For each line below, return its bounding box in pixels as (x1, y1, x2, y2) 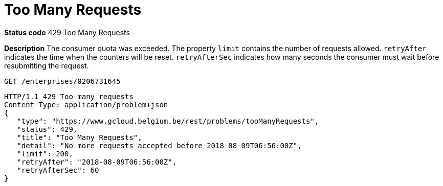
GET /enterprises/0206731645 (4, 77, 121, 85)
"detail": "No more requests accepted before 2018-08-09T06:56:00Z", (17, 141, 302, 150)
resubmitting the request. (4, 61, 89, 70)
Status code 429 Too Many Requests (4, 28, 130, 37)
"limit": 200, (17, 149, 73, 158)
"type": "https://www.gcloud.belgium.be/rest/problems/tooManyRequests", (17, 117, 319, 125)
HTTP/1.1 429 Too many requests (4, 92, 134, 101)
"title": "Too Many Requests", (17, 133, 142, 142)
